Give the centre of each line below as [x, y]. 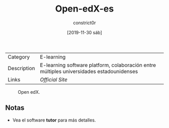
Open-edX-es [84, 9]
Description [21, 68]
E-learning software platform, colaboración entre [98, 65]
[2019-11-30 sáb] [84, 32]
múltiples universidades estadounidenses [89, 71]
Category [19, 57]
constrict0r [84, 23]
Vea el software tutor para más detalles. [54, 120]
